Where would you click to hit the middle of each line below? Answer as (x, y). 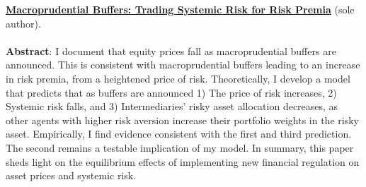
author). (23, 23)
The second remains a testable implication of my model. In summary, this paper (180, 147)
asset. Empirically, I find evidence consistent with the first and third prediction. (179, 134)
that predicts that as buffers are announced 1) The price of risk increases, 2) (171, 92)
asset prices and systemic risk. (71, 175)
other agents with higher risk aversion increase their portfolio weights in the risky (182, 120)
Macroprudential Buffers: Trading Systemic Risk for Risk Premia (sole (180, 9)
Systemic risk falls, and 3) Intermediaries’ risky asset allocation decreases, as (172, 106)
